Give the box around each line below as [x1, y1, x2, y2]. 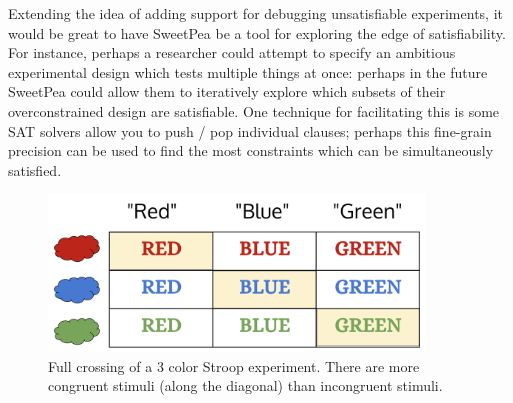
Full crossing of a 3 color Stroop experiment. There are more [48, 355, 420, 376]
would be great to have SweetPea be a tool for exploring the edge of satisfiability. [8, 22, 506, 43]
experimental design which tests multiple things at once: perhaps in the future [8, 61, 488, 82]
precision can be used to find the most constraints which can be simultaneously [8, 140, 494, 161]
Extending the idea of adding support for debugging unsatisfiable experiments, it [8, 3, 503, 23]
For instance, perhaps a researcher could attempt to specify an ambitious [8, 42, 456, 63]
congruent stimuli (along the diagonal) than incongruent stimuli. [48, 375, 443, 396]
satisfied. [8, 159, 62, 180]
